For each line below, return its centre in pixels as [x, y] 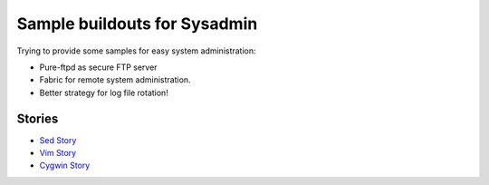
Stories [38, 118]
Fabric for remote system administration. [115, 80]
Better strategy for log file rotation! [104, 92]
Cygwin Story [65, 166]
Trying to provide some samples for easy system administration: [137, 51]
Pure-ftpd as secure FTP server [98, 67]
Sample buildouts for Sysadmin [137, 24]
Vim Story [58, 153]
